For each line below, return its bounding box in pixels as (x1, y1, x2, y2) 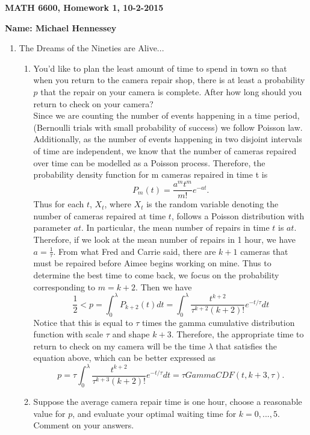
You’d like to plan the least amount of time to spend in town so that (33, 61, 287, 74)
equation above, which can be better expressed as (33, 351, 216, 364)
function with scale (33, 328, 104, 340)
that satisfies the (215, 339, 277, 352)
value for (33, 407, 66, 419)
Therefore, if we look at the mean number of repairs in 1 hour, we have (33, 233, 296, 246)
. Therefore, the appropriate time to (171, 328, 304, 340)
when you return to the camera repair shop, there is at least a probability (33, 74, 305, 86)
